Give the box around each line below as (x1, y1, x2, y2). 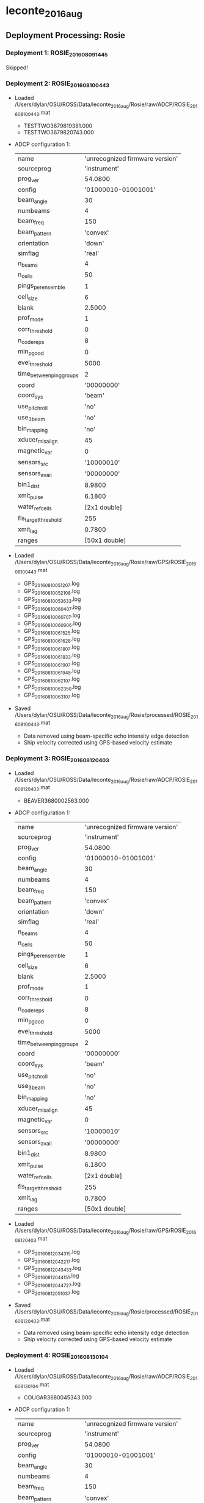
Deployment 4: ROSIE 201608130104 (5, 1351, 109, 1361)
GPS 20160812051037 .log (23, 1288, 80, 1297)
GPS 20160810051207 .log (23, 579, 80, 589)
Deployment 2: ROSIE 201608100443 (5, 79, 109, 89)
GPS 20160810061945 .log (23, 667, 81, 676)
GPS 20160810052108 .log (23, 587, 81, 597)
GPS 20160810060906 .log (23, 619, 82, 629)
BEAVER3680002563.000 (23, 797, 89, 805)
